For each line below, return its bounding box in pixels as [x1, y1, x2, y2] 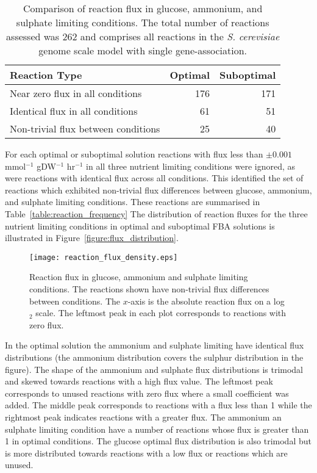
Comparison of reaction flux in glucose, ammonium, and [23, 1, 263, 15]
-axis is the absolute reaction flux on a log [127, 294, 285, 307]
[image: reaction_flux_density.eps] [29, 253, 178, 262]
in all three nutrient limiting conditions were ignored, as [86, 159, 296, 172]
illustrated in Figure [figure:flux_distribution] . [5, 231, 179, 244]
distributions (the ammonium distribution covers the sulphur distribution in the [5, 350, 304, 363]
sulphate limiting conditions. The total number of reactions [16, 15, 269, 29]
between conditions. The [29, 294, 121, 307]
